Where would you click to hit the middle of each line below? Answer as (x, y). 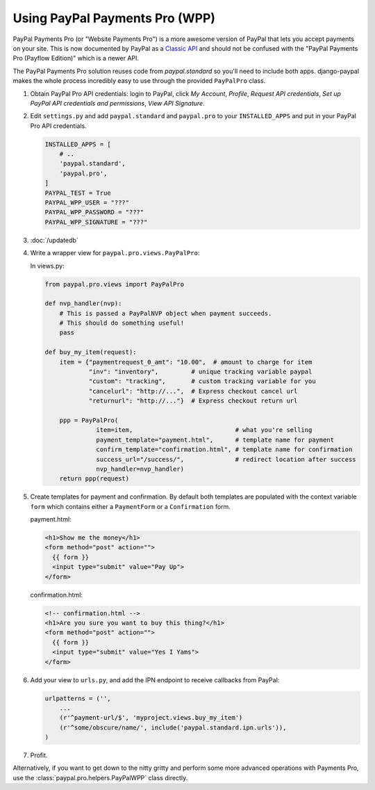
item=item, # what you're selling (204, 430)
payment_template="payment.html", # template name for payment (215, 440)
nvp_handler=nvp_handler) (140, 469)
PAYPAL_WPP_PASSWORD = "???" (94, 212)
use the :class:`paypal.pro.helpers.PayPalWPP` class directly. (100, 777)
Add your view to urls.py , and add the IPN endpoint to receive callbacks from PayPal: (155, 680)
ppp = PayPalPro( (89, 420)
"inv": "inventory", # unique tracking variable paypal (200, 372)
